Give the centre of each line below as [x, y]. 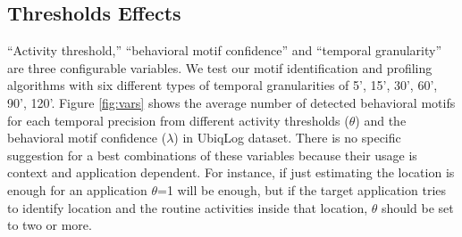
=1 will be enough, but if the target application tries [302, 189]
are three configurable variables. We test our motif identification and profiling [220, 67]
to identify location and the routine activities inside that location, [188, 207]
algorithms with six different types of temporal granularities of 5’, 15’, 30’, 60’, [223, 85]
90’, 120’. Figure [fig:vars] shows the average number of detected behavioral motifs [231, 102]
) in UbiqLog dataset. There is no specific [287, 138]
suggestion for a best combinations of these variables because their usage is [212, 155]
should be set [418, 207]
